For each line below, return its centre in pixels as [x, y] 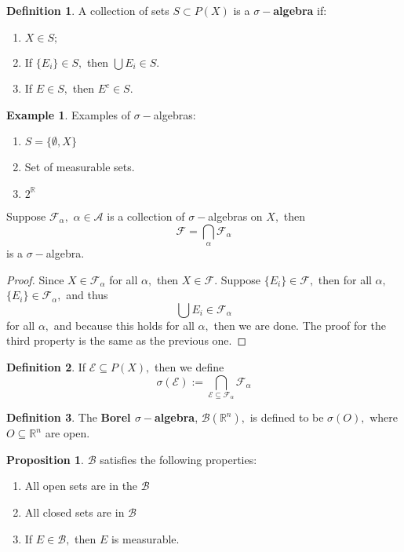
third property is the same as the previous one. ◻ [127, 340]
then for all [345, 279]
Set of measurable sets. [80, 167]
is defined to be [287, 417]
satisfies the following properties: [178, 459]
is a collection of [146, 216]
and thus [87, 295]
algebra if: [300, 10]
